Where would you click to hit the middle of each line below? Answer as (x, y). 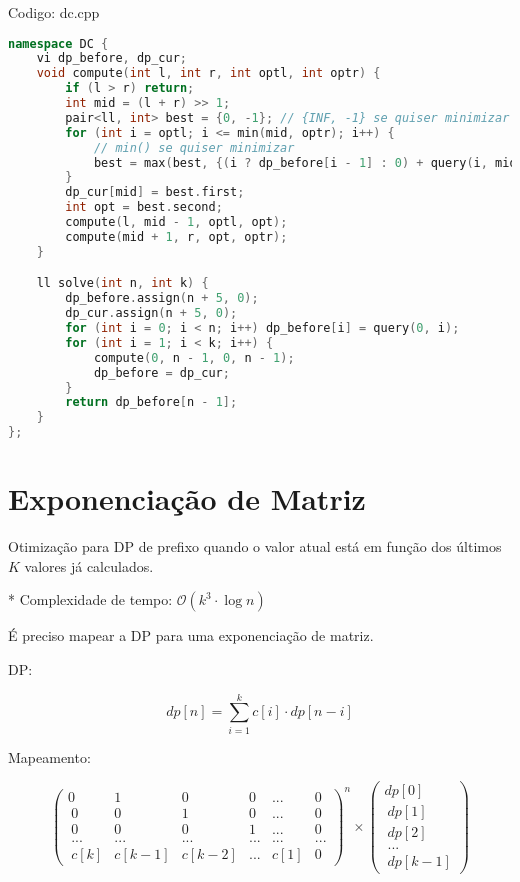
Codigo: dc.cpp (54, 12)
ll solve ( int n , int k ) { (122, 283)
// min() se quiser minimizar (194, 147)
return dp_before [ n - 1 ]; (151, 402)
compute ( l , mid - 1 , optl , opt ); (176, 222)
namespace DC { (58, 43)
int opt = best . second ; (144, 207)
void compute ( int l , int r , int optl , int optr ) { (208, 73)
